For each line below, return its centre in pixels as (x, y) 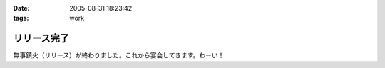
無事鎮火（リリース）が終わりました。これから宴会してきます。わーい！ (119, 55)
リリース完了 (41, 39)
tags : (21, 18)
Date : (21, 8)
